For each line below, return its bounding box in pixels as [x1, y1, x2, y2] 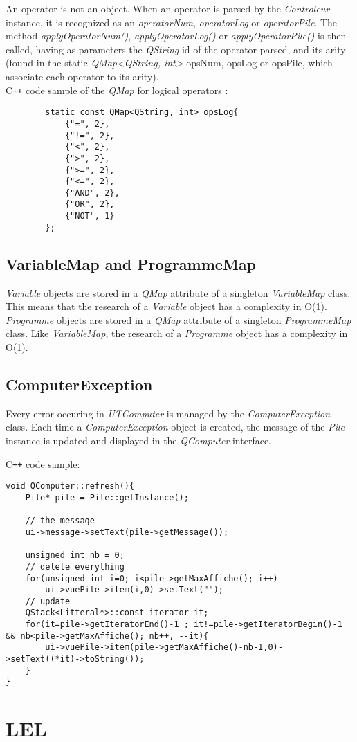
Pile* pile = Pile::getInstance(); [25, 492, 189, 503]
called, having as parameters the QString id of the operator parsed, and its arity [6, 42, 346, 56]
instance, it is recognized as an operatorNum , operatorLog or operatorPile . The [6, 15, 338, 29]
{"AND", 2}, [64, 188, 120, 198]
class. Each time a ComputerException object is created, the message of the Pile [6, 419, 345, 434]
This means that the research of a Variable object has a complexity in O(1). [6, 299, 327, 314]
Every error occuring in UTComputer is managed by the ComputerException [6, 406, 331, 420]
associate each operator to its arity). [6, 69, 159, 83]
